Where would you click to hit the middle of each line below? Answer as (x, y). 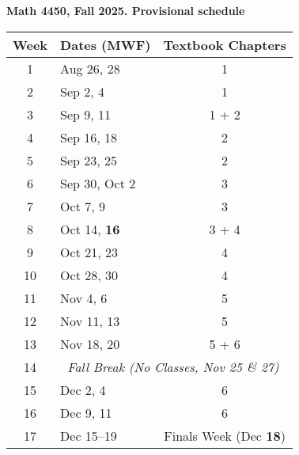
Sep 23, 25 (89, 160)
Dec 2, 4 (83, 389)
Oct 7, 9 (83, 206)
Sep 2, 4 (83, 91)
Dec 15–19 (89, 435)
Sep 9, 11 (86, 114)
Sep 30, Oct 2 (98, 183)
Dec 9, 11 (86, 412)
